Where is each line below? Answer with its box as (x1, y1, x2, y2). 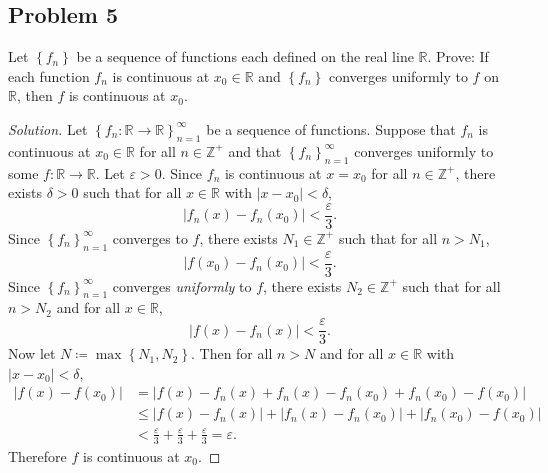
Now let (8, 343, 56, 364)
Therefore (8, 445, 67, 466)
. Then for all (190, 343, 273, 364)
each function (8, 65, 90, 86)
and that (228, 140, 282, 161)
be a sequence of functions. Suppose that (206, 118, 456, 139)
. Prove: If (427, 46, 489, 67)
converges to (112, 227, 188, 248)
